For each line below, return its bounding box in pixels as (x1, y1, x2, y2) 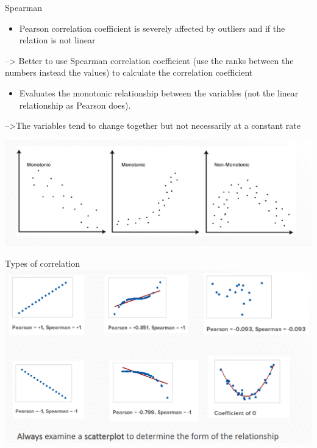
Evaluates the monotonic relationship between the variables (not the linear (19, 86, 299, 99)
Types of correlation (5, 257, 80, 270)
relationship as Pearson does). (19, 98, 131, 111)
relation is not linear (19, 34, 96, 46)
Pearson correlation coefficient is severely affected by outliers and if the (19, 21, 285, 34)
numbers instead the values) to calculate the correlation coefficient (5, 66, 253, 79)
